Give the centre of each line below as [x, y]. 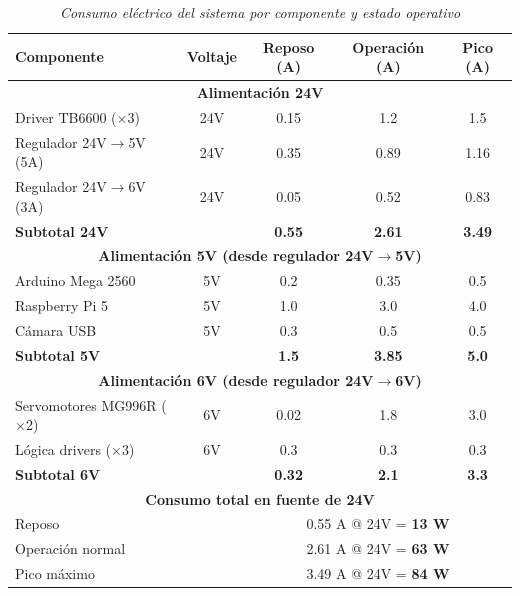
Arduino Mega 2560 [75, 280]
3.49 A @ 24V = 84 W [378, 573]
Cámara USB [56, 329]
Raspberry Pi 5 [62, 305]
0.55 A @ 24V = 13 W [378, 523]
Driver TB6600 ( [66, 116]
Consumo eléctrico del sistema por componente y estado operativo [260, 12]
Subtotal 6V [58, 473]
